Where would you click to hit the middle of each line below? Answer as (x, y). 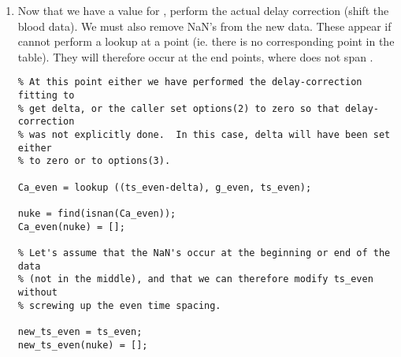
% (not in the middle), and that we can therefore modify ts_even (195, 279)
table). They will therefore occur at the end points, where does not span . (195, 56)
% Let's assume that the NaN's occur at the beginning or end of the (204, 253)
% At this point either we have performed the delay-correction (190, 82)
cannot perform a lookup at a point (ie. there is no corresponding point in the (206, 41)
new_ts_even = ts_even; (80, 331)
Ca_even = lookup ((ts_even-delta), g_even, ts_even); (165, 187)
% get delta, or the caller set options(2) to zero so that (178, 108)
